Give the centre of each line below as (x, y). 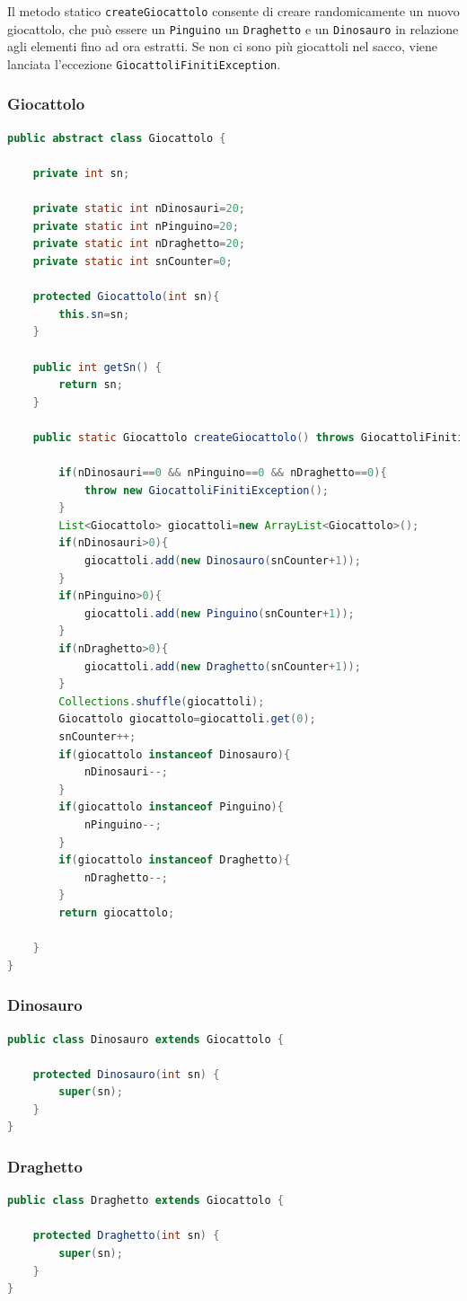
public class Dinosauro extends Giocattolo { (145, 1039)
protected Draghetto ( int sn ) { (126, 1236)
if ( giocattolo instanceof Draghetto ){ (175, 860)
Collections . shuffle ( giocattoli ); (162, 701)
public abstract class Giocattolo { (117, 138)
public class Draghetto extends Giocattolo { (145, 1201)
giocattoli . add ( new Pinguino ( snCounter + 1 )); (219, 613)
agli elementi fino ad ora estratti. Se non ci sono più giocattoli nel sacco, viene (223, 46)
